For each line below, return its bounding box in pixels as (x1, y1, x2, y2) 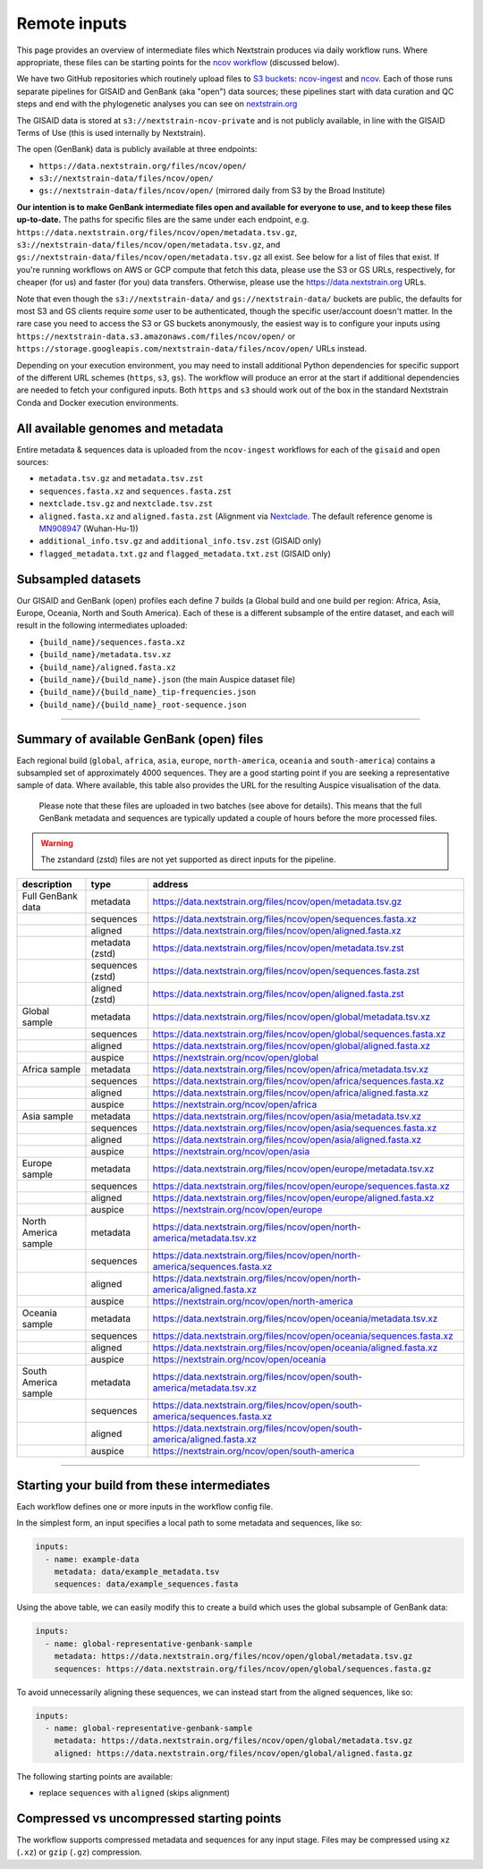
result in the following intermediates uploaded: (16, 620, 188, 630)
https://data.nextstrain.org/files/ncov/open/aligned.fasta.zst (152, 988, 404, 1001)
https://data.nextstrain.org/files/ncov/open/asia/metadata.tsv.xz (152, 1110, 422, 1122)
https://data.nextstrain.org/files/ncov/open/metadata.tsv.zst (152, 942, 404, 954)
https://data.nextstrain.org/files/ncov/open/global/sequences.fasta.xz (152, 1028, 446, 1041)
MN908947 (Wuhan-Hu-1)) (38, 523, 139, 534)
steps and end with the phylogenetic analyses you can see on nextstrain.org (16, 98, 298, 109)
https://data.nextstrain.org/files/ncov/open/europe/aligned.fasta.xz (152, 1192, 435, 1205)
